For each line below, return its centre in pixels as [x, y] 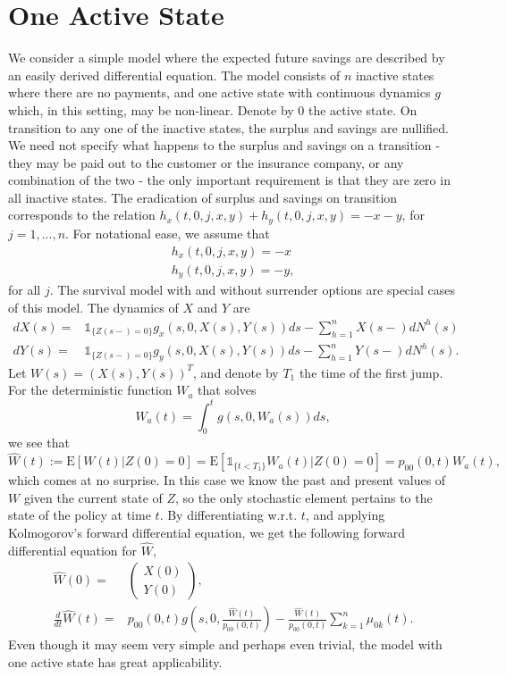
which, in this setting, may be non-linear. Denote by [151, 109]
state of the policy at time [80, 515]
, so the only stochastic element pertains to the [304, 497]
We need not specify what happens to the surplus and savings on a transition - [224, 145]
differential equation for [72, 550]
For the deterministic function [90, 390]
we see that [39, 443]
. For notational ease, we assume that [168, 233]
